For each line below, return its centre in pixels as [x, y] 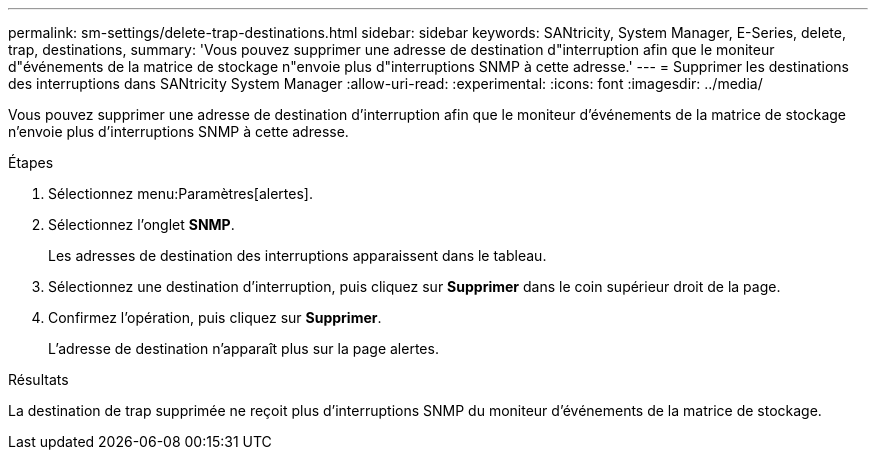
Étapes [31, 162]
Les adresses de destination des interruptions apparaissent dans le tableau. [297, 255]
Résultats [38, 379]
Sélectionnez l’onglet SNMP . [141, 224]
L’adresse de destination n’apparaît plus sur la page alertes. [243, 348]
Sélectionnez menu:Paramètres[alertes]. [180, 193]
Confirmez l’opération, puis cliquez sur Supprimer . [215, 317]
